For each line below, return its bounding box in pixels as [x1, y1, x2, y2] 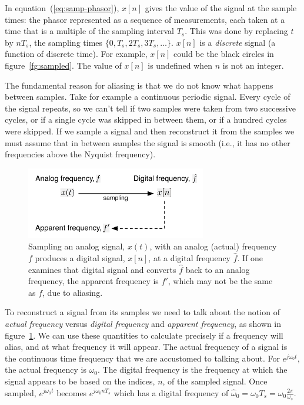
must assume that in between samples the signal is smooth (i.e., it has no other [5, 136, 290, 148]
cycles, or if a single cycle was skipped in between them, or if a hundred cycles [5, 113, 287, 126]
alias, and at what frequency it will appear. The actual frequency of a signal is [5, 340, 288, 353]
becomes [56, 386, 87, 399]
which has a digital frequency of [113, 386, 229, 399]
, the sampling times [29, 36, 103, 48]
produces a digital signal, [35, 252, 125, 264]
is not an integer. [222, 59, 284, 71]
